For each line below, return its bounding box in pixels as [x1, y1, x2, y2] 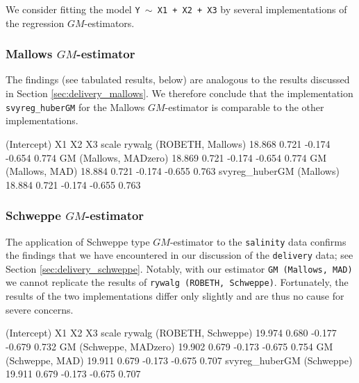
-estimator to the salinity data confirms [169, 234, 347, 248]
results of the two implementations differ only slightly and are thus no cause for [6, 289, 344, 303]
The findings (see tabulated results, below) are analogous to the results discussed [6, 72, 350, 87]
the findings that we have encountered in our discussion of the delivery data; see [6, 248, 353, 262]
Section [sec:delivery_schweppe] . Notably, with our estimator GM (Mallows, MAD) [6, 261, 353, 275]
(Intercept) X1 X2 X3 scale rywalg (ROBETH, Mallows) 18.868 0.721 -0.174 [6, 136, 331, 151]
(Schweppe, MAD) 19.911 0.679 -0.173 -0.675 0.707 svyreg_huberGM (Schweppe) [6, 352, 353, 367]
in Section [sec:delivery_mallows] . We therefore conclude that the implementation [6, 86, 353, 101]
